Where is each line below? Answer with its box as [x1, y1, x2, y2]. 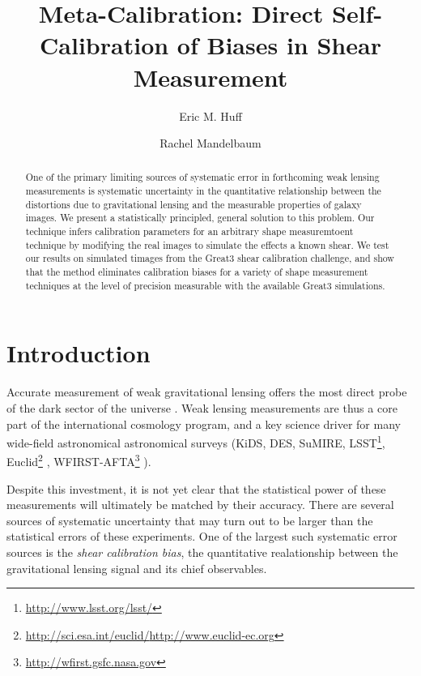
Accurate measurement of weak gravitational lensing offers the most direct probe [6, 383, 407, 400]
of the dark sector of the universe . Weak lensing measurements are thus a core [6, 399, 398, 416]
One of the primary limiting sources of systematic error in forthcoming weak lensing [25, 170, 380, 184]
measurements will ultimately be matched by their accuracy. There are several [6, 496, 394, 513]
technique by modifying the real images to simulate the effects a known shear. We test [25, 237, 389, 251]
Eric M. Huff [179, 107, 242, 124]
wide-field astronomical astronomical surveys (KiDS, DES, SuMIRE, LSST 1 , [6, 432, 385, 451]
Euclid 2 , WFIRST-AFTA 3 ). [6, 451, 151, 470]
